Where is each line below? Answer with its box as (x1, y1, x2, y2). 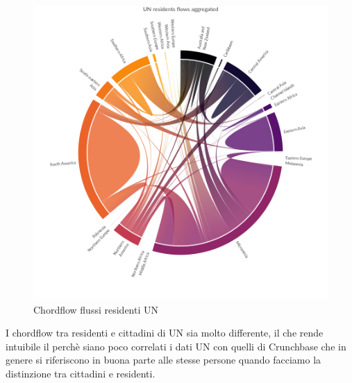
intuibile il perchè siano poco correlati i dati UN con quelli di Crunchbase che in (6, 339, 346, 353)
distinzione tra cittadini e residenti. (6, 366, 156, 380)
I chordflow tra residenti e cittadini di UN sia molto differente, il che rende (6, 325, 324, 340)
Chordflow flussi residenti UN (33, 302, 158, 316)
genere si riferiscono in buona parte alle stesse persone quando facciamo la (6, 352, 321, 367)
